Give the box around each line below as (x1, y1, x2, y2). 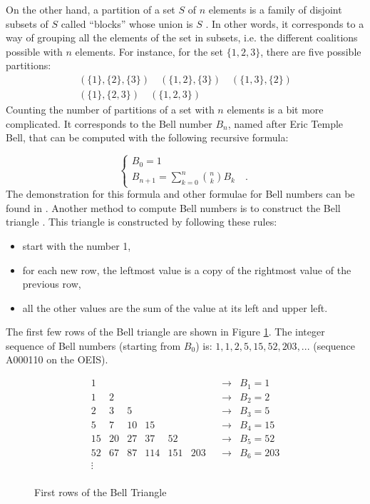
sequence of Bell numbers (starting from (6, 338, 181, 353)
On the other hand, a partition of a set (6, 2, 175, 16)
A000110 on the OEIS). (6, 352, 108, 367)
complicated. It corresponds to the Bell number (6, 116, 212, 131)
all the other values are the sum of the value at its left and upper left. (22, 300, 328, 315)
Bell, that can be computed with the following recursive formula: (6, 130, 289, 145)
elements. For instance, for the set (75, 44, 223, 59)
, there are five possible (260, 44, 361, 59)
